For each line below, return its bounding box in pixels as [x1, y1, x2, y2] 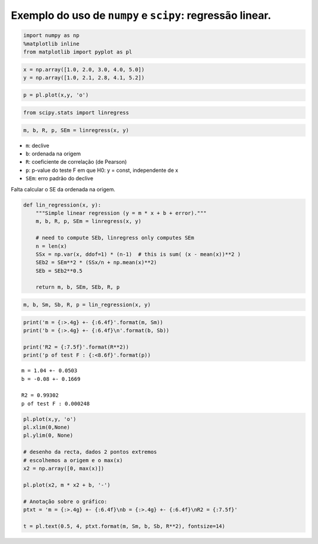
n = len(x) [35, 243, 67, 250]
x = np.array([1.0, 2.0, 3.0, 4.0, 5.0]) [23, 66, 145, 73]
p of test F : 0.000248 [21, 400, 90, 407]
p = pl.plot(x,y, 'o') [23, 92, 89, 98]
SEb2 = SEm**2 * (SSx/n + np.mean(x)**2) [35, 259, 157, 266]
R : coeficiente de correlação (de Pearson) [25, 158, 127, 165]
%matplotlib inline [23, 40, 79, 47]
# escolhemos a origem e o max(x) [23, 457, 123, 463]
